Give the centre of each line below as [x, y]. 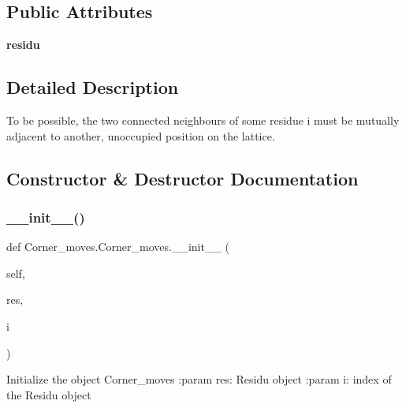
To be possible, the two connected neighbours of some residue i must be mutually [203, 120]
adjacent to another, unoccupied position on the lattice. [141, 135]
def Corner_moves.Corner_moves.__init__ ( [118, 247]
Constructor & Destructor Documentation [183, 178]
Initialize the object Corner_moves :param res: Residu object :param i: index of [199, 379]
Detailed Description [93, 87]
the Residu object [49, 394]
